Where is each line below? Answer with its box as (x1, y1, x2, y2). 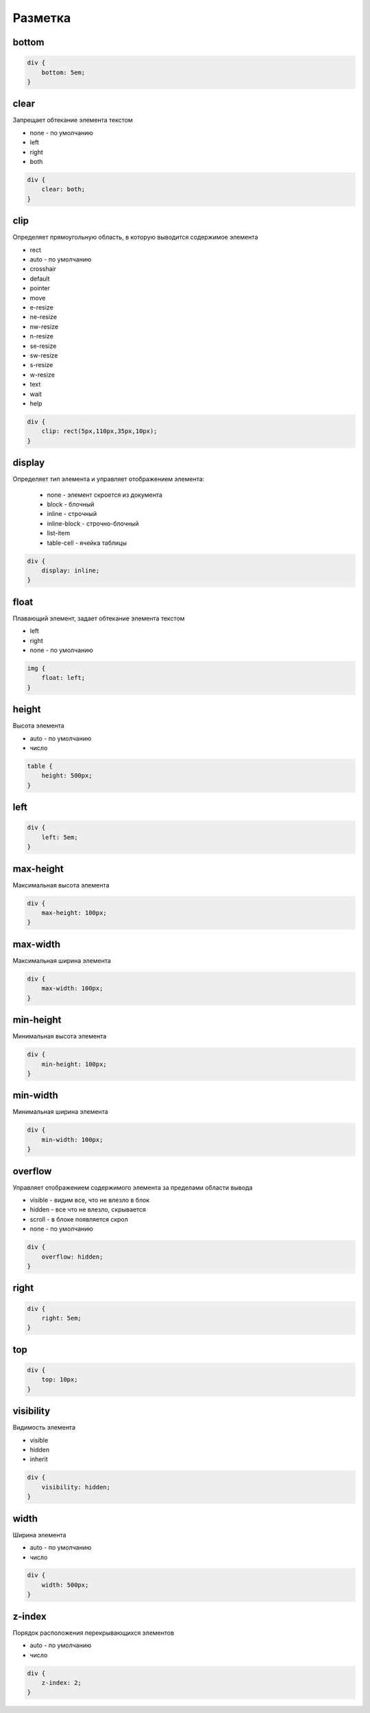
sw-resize (29, 351, 58, 360)
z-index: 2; (41, 1679, 82, 1686)
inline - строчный (47, 510, 97, 518)
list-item (47, 529, 71, 537)
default (29, 275, 51, 283)
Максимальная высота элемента (12, 881, 110, 889)
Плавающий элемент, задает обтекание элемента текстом (12, 614, 185, 622)
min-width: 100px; (41, 1136, 103, 1143)
